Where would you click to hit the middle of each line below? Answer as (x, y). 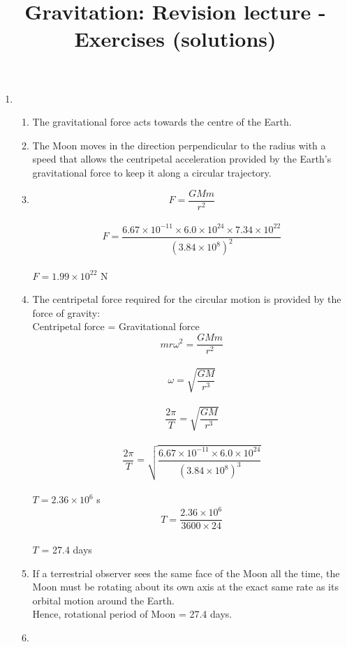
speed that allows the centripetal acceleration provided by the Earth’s (182, 159)
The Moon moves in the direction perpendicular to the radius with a (179, 145)
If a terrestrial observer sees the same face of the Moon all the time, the (186, 573)
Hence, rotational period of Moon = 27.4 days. (132, 614)
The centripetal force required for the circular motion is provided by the (187, 299)
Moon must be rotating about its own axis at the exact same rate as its (185, 587)
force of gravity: (66, 312)
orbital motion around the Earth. (103, 600)
